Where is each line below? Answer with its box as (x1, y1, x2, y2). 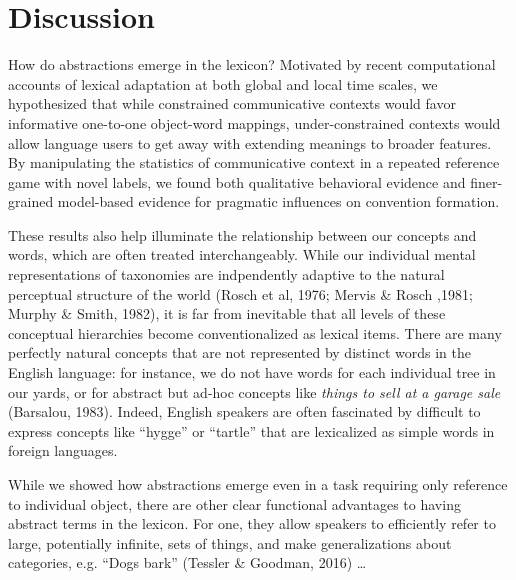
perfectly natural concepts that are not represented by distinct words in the (8, 342, 471, 363)
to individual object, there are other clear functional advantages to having (8, 493, 461, 514)
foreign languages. (8, 440, 118, 461)
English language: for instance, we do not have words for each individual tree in (8, 362, 496, 383)
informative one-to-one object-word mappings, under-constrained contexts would (8, 112, 501, 133)
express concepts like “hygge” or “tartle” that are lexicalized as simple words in (8, 420, 495, 441)
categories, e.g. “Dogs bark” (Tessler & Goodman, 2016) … (8, 552, 367, 573)
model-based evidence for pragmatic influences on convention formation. (57, 191, 500, 212)
